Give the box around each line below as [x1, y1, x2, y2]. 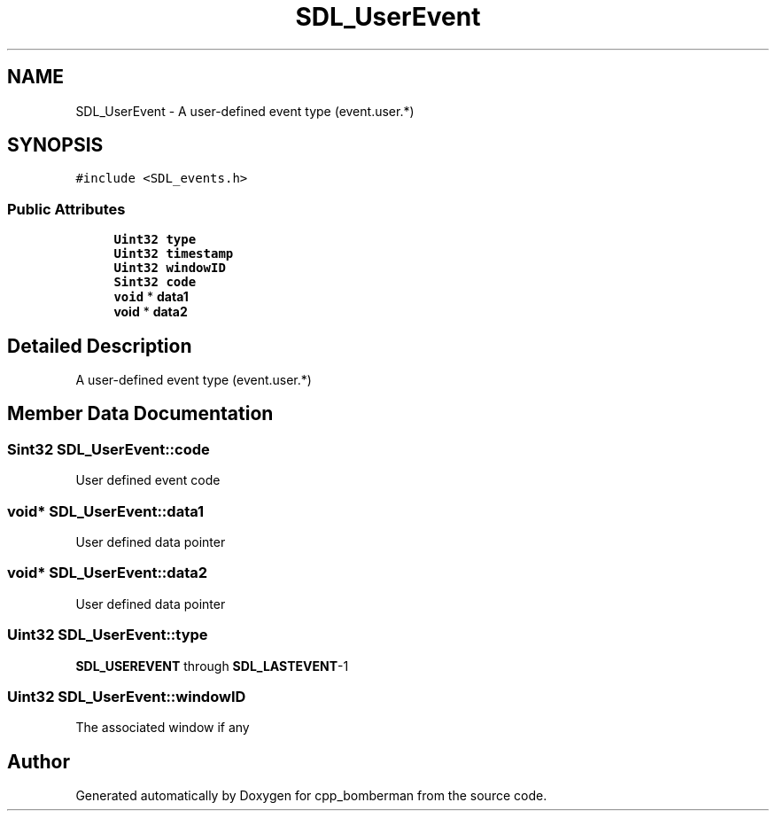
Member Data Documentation [7, 402, 274, 425]
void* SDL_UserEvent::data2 [7, 564, 208, 582]
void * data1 [113, 289, 189, 305]
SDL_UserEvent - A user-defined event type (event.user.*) [75, 103, 415, 119]
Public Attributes [7, 199, 126, 218]
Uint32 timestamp [113, 246, 234, 261]
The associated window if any [75, 720, 250, 736]
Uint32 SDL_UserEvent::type [7, 626, 208, 644]
